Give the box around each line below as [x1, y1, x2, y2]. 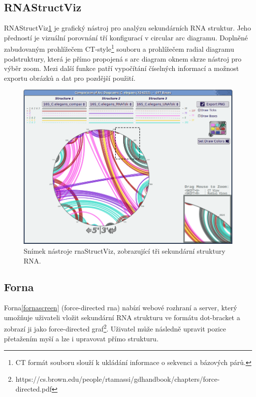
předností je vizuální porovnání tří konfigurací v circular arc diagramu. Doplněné [4, 32, 248, 42]
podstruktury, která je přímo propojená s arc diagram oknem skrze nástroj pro [4, 53, 242, 64]
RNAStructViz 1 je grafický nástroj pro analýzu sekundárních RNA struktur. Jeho [4, 23, 251, 33]
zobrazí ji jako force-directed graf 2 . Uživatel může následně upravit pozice [4, 322, 226, 334]
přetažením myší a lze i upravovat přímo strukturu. [4, 333, 159, 343]
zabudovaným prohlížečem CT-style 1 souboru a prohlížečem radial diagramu [4, 42, 234, 54]
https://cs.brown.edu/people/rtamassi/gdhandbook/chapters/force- [15, 373, 220, 384]
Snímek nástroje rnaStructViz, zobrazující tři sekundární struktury [24, 245, 225, 256]
